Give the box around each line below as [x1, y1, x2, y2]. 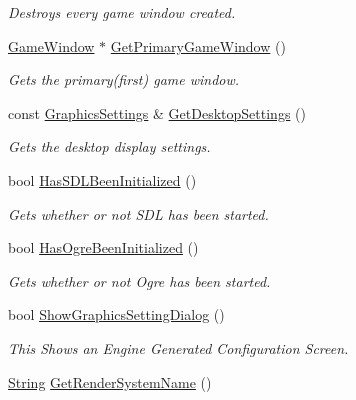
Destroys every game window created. [8, 2, 236, 22]
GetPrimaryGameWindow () [110, 35, 286, 56]
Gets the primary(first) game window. [8, 69, 240, 90]
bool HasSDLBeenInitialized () [8, 169, 197, 190]
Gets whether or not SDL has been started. [8, 203, 269, 224]
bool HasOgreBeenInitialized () [8, 237, 199, 258]
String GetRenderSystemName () [8, 371, 212, 392]
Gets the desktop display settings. [8, 136, 211, 157]
